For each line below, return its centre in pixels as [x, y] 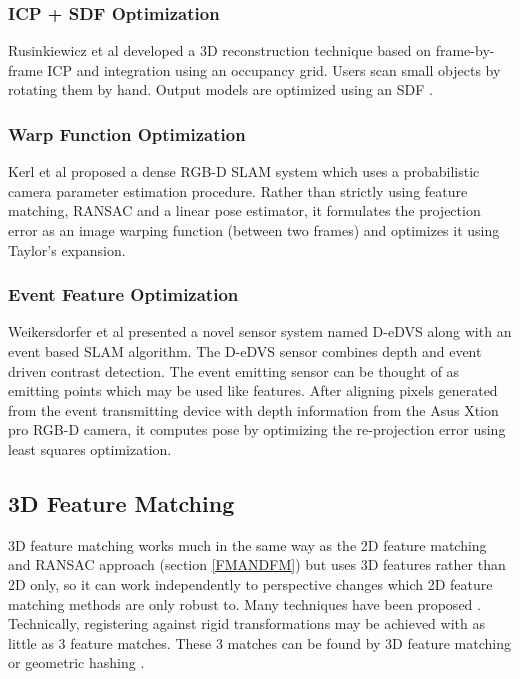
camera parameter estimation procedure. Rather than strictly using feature [238, 190]
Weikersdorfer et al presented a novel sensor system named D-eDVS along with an [260, 331]
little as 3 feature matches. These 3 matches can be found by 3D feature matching [259, 642]
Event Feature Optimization [123, 294]
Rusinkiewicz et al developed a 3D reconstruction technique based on [220, 50]
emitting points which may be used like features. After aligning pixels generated [253, 390]
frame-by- [465, 50]
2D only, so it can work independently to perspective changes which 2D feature [250, 583]
